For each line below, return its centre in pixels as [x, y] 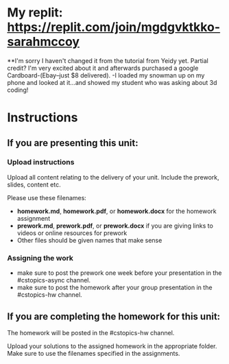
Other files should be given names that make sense [89, 240]
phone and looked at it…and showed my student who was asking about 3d [112, 82]
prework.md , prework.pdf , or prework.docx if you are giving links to [115, 226]
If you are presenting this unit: [73, 143]
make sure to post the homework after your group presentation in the [114, 288]
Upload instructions [41, 162]
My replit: [35, 13]
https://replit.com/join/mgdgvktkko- [114, 27]
